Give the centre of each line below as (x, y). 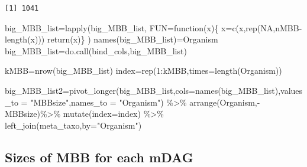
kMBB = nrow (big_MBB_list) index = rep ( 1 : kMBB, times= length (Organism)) (143, 71)
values (292, 90)
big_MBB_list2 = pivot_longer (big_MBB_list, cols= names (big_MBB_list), (143, 90)
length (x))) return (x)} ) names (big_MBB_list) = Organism (112, 39)
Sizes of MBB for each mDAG (99, 157)
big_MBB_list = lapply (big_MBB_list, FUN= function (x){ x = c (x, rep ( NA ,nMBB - (153, 27)
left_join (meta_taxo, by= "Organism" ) (73, 125)
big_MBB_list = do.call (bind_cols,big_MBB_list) (96, 50)
